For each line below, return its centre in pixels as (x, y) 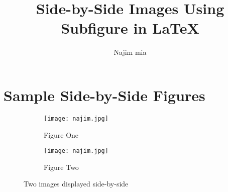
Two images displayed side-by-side (76, 184)
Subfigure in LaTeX (130, 28)
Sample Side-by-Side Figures (104, 95)
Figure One (61, 134)
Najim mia (130, 52)
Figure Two (61, 167)
